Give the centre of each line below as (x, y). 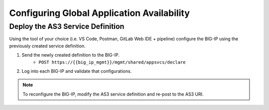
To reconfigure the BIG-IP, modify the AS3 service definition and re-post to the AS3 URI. (113, 94)
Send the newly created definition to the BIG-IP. (70, 55)
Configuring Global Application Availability (100, 13)
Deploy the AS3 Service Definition (67, 26)
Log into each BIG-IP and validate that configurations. (77, 71)
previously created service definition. (47, 46)
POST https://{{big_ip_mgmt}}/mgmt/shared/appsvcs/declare (112, 62)
